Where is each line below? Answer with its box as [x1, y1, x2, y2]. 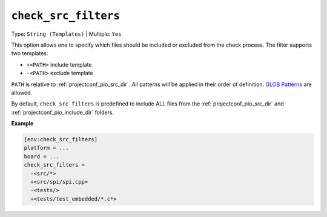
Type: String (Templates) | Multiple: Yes [11, 30, 122, 38]
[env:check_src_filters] [24, 136, 98, 143]
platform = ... [24, 144, 69, 152]
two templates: [11, 50, 48, 57]
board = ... [24, 153, 60, 160]
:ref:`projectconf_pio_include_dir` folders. [11, 109, 114, 116]
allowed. [11, 88, 33, 96]
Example [11, 120, 34, 127]
